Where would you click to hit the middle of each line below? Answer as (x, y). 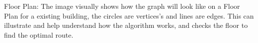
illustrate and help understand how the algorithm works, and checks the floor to (126, 25)
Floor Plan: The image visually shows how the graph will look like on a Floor (122, 6)
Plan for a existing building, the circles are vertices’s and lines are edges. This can (129, 15)
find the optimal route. (39, 34)
